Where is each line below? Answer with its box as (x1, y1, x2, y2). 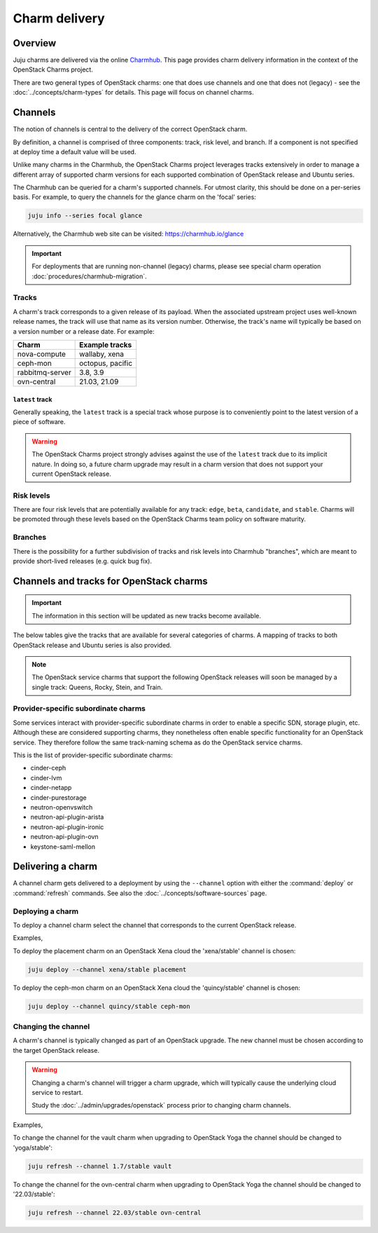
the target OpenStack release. (13, 1046, 99, 1054)
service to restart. (31, 1089, 83, 1096)
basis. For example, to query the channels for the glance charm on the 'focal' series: (13, 193, 257, 201)
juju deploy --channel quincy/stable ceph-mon (27, 1002, 190, 1010)
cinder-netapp (30, 784, 72, 792)
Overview (13, 37, 57, 49)
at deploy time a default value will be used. (13, 147, 136, 156)
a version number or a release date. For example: (13, 327, 155, 336)
